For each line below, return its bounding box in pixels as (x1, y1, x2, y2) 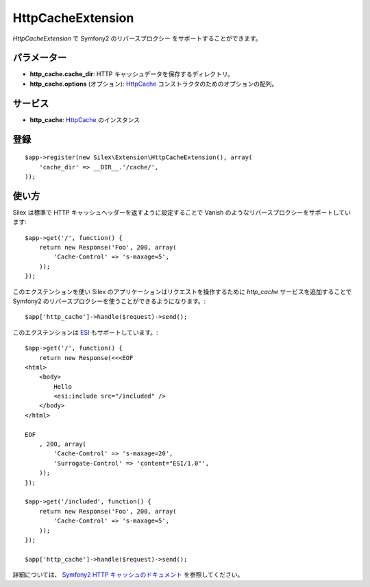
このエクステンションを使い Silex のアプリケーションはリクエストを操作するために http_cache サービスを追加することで (12, 287, 352, 296)
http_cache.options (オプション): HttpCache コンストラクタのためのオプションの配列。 (29, 80, 278, 88)
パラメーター (12, 52, 67, 64)
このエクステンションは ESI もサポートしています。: (12, 328, 158, 336)
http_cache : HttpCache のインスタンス (29, 115, 140, 123)
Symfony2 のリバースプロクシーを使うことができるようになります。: (12, 297, 206, 305)
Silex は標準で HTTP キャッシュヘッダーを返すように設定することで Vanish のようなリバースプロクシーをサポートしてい (12, 208, 351, 216)
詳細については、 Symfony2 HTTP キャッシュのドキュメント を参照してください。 (12, 571, 244, 579)
